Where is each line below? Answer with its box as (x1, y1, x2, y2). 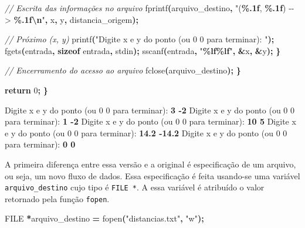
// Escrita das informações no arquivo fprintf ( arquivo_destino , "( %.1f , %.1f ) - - (5, 2, 294, 14)
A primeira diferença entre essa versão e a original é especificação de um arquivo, (5, 157, 296, 170)
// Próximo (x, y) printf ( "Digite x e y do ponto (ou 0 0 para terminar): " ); (5, 33, 274, 45)
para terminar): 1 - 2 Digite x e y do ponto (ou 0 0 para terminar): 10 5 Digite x (5, 115, 296, 128)
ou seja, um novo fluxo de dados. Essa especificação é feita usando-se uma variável (5, 169, 300, 182)
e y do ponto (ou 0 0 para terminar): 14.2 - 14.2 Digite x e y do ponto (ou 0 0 (5, 126, 287, 139)
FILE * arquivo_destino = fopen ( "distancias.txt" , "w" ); (5, 212, 204, 224)
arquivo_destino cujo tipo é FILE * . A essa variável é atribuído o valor (5, 181, 265, 193)
